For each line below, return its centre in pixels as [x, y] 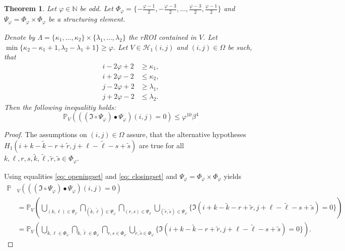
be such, [240, 47]
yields [232, 176]
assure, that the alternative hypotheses [186, 134]
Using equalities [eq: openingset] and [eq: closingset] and [91, 176]
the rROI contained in [162, 37]
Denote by [20, 37]
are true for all [161, 145]
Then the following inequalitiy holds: [60, 107]
